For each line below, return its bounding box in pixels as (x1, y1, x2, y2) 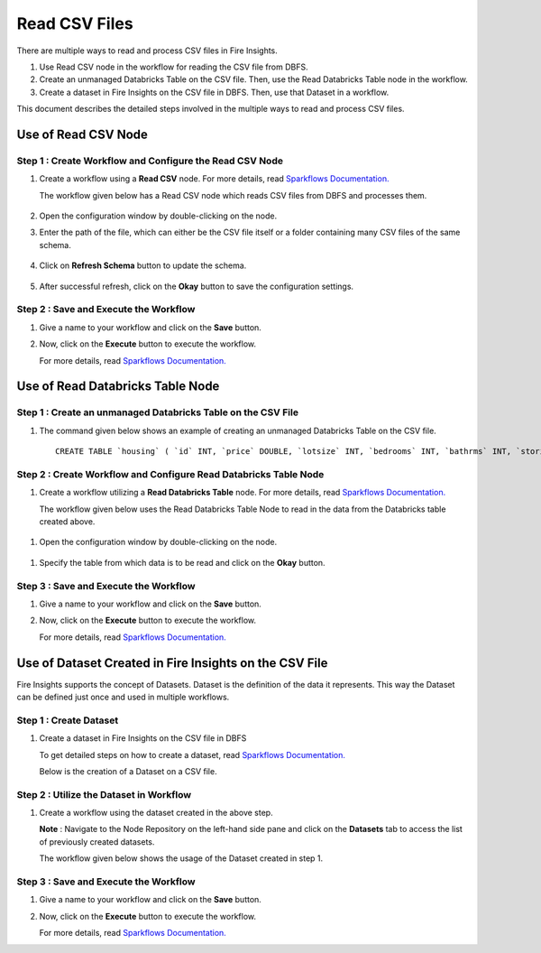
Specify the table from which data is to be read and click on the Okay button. (39, 557, 326, 568)
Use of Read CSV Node (16, 126, 149, 142)
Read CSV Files (16, 14, 134, 33)
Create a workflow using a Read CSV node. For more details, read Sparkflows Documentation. (39, 173, 390, 184)
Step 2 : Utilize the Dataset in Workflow (16, 788, 192, 800)
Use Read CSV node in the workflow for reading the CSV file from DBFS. (39, 61, 308, 72)
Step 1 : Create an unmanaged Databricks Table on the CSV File (16, 406, 299, 419)
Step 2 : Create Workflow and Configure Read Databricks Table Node (16, 467, 325, 480)
